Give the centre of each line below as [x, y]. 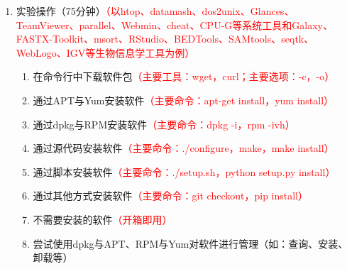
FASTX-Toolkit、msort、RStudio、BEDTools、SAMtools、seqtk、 [165, 39]
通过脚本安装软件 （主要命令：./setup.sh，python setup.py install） [184, 171]
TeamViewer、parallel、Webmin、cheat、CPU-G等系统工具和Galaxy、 [174, 24]
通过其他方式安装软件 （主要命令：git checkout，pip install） [171, 196]
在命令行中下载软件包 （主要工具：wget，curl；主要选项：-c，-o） [184, 76]
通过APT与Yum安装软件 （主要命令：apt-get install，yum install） [183, 100]
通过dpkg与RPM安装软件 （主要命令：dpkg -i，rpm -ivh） [164, 124]
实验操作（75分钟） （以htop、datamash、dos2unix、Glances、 [155, 11]
